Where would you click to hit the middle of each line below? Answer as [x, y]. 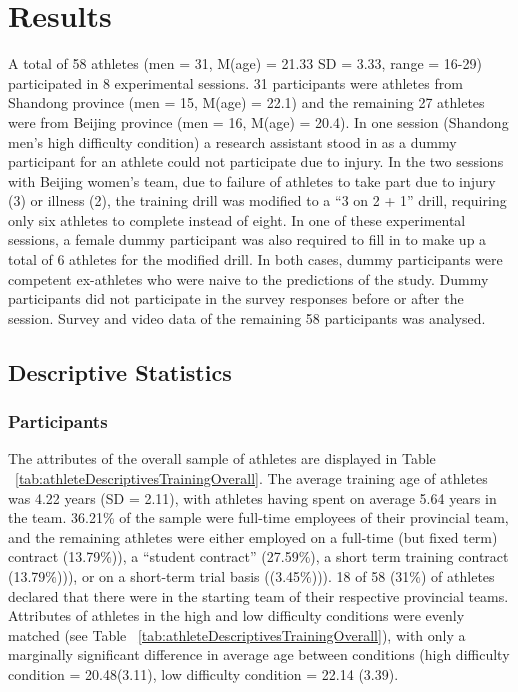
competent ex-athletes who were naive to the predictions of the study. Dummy [248, 278]
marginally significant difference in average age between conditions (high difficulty [259, 654]
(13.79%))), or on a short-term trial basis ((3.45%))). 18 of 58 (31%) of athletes [251, 576]
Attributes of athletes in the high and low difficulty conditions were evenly [236, 615]
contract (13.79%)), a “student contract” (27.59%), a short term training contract [258, 556]
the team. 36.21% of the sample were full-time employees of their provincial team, [258, 517]
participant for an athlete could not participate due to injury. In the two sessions [256, 161]
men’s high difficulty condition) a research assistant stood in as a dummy [232, 141]
